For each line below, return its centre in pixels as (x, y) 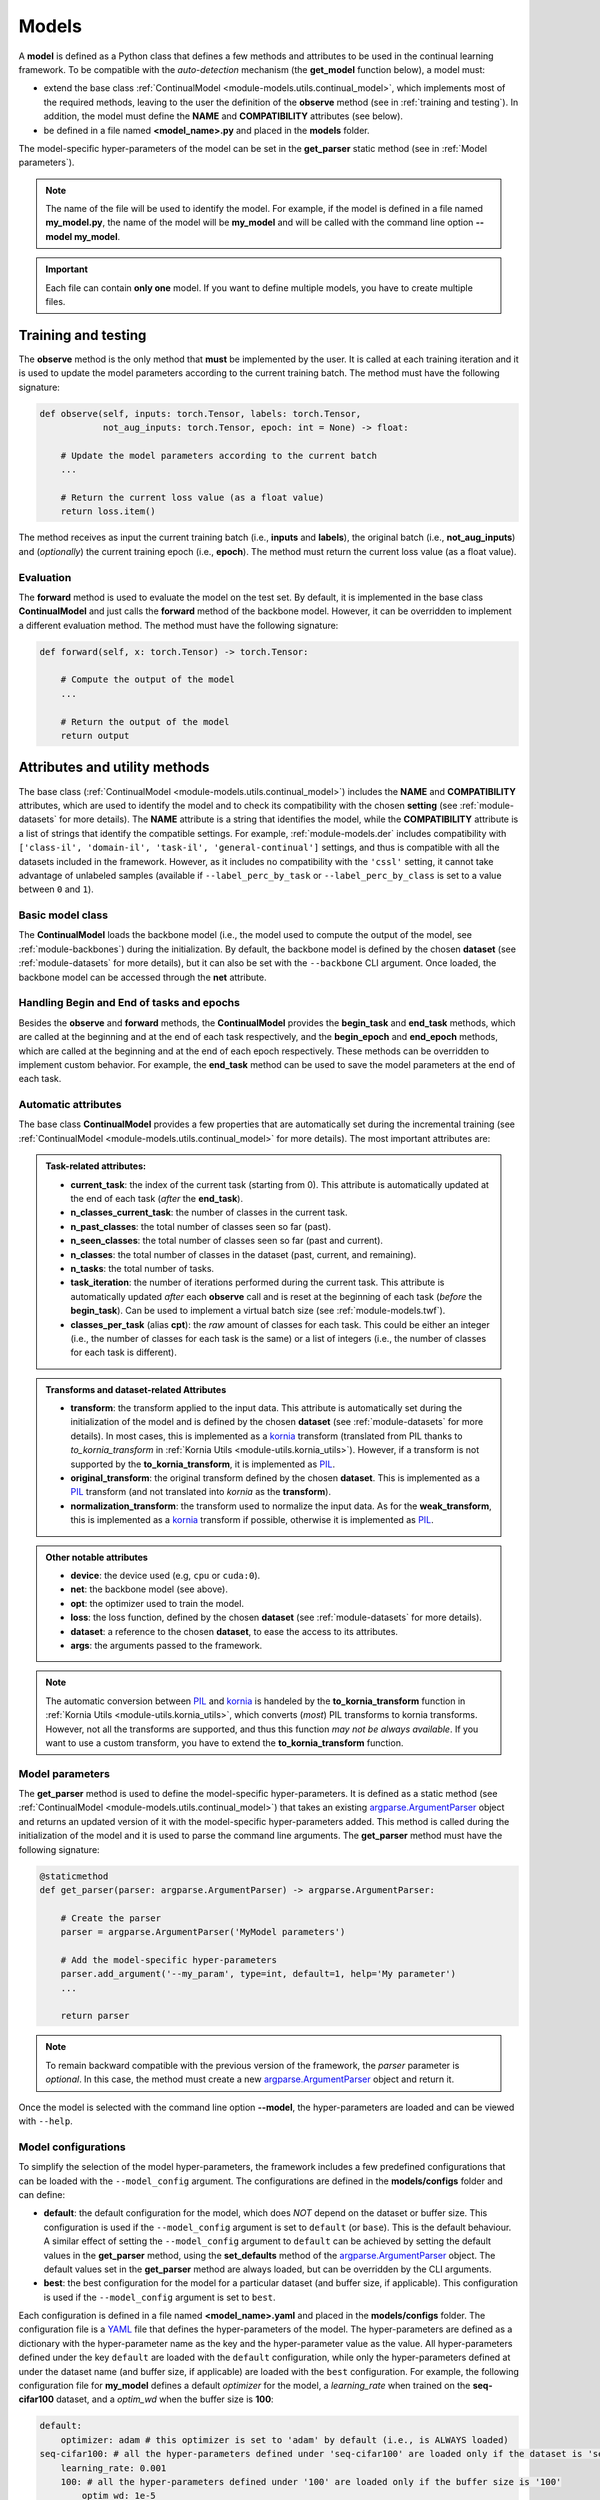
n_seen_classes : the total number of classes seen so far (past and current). (227, 1241)
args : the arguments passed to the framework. (166, 1645)
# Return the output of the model (145, 721)
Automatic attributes (70, 1105)
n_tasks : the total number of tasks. (142, 1268)
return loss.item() (108, 511)
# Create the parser (111, 1918)
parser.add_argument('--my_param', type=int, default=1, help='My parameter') (258, 1974)
